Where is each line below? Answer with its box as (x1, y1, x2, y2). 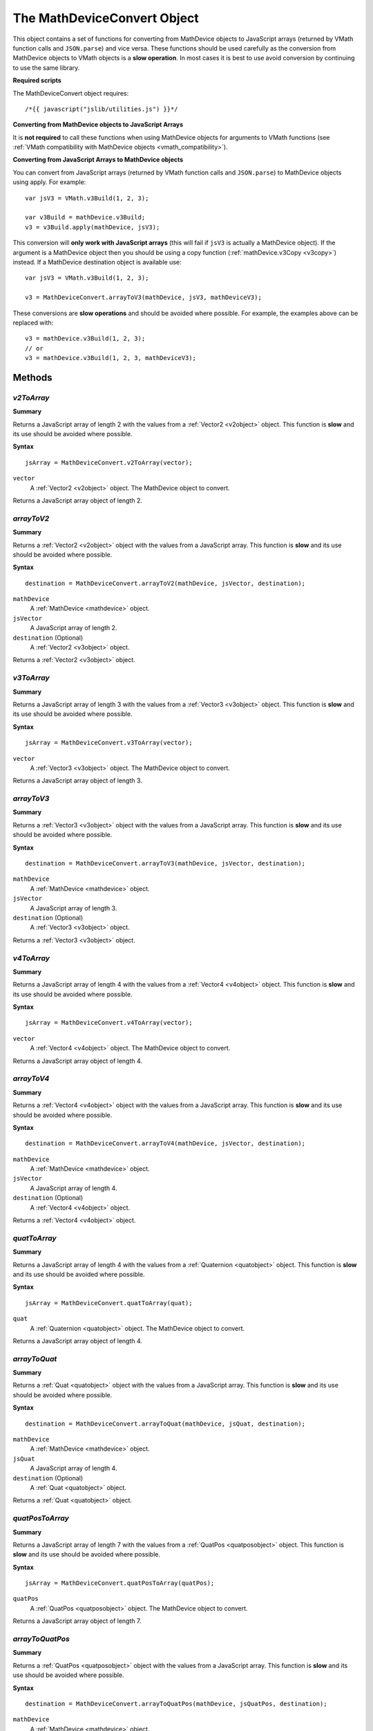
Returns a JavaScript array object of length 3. (12, 776, 143, 785)
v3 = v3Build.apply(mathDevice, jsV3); (25, 223, 160, 231)
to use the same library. (12, 63, 80, 72)
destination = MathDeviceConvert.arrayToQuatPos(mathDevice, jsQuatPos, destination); (25, 1700, 327, 1707)
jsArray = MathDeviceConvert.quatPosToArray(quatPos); (25, 1579, 215, 1587)
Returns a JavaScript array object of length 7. (12, 1617, 142, 1625)
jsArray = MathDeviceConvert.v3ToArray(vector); (25, 739, 193, 747)
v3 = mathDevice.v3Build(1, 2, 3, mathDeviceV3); (25, 354, 197, 362)
